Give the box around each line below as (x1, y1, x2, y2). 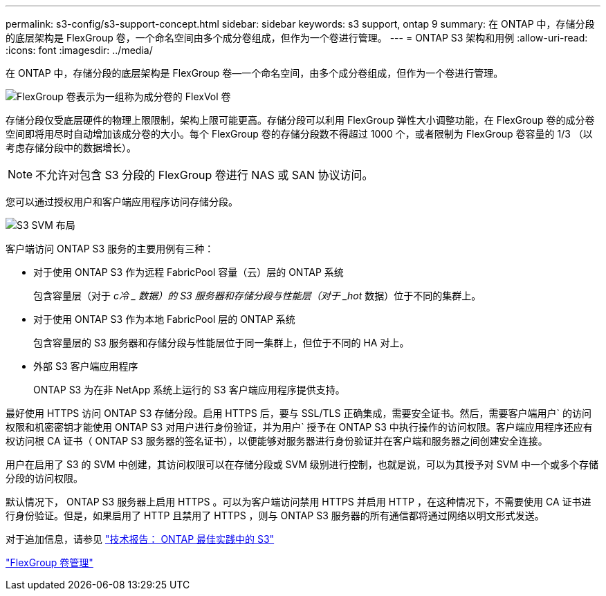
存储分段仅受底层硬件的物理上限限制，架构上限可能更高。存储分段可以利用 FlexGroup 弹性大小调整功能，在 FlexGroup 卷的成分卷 (6, 114, 595, 126)
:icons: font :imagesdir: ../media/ (6, 44, 153, 56)
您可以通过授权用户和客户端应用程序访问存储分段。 (6, 196, 238, 207)
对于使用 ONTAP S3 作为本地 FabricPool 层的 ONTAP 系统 (33, 313, 295, 325)
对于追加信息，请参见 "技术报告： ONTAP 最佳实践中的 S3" (6, 533, 275, 545)
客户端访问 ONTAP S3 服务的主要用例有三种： (6, 243, 214, 254)
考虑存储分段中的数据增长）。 (6, 142, 136, 153)
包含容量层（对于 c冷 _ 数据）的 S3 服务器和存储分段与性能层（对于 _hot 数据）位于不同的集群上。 (33, 290, 481, 301)
